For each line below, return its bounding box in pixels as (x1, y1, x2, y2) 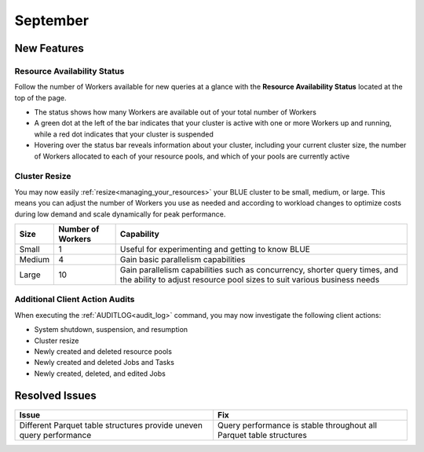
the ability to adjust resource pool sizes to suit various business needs (119, 274, 380, 285)
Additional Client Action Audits (14, 294, 135, 305)
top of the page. (14, 93, 67, 102)
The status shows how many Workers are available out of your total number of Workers (34, 108, 317, 117)
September (14, 12, 90, 29)
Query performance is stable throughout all (217, 420, 377, 431)
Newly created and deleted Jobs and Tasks (34, 358, 174, 367)
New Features (14, 42, 84, 55)
